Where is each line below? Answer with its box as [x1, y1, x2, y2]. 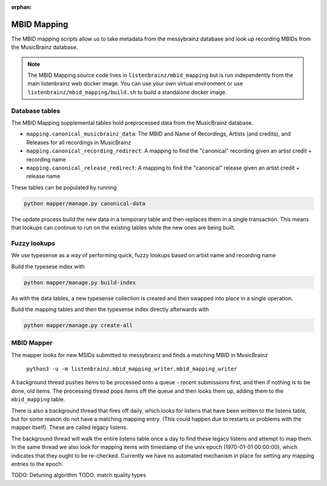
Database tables [11, 107, 61, 115]
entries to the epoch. [11, 461, 64, 467]
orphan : [11, 4, 32, 10]
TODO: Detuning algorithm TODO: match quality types [11, 471, 147, 479]
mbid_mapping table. [11, 396, 65, 403]
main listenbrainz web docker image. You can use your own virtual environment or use [27, 80, 243, 87]
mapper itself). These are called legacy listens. [11, 424, 128, 431]
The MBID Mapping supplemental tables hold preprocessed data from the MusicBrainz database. [11, 119, 254, 126]
